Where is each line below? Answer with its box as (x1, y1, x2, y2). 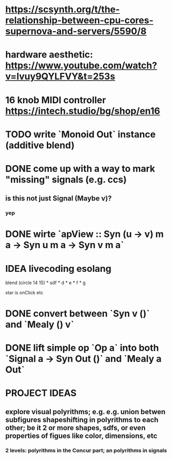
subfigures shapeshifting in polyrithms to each (5, 415, 159, 424)
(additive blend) (5, 139, 75, 151)
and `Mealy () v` (5, 318, 74, 330)
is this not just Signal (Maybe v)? (5, 194, 112, 203)
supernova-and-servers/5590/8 (5, 26, 147, 37)
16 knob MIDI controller (5, 94, 106, 106)
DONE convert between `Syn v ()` (5, 308, 150, 319)
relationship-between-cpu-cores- (5, 14, 154, 26)
